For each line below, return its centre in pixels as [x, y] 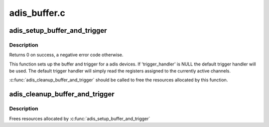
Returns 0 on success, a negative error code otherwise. [66, 55]
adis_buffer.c [37, 13]
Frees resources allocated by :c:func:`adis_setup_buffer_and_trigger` [80, 119]
